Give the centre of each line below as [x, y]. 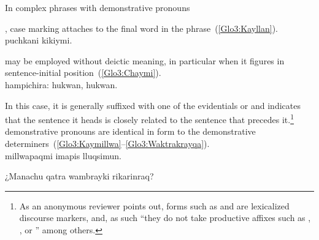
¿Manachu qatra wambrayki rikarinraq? [79, 176]
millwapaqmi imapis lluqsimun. [63, 155]
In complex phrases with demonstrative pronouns [98, 7]
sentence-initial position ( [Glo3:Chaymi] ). [83, 73]
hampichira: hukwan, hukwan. [61, 84]
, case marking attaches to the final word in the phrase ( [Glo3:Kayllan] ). [141, 28]
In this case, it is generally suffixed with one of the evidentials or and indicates [153, 105]
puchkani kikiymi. [39, 40]
